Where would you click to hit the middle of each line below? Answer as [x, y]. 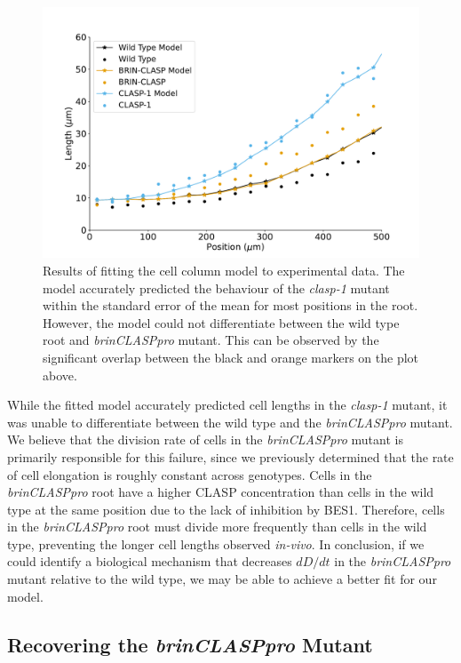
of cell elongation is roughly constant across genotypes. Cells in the [190, 474]
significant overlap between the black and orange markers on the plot [231, 357]
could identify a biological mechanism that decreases [150, 561]
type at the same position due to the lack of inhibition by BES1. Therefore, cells [226, 509]
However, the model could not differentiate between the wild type [221, 322]
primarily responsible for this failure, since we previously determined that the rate [230, 456]
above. [60, 375]
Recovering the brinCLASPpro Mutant [190, 644]
